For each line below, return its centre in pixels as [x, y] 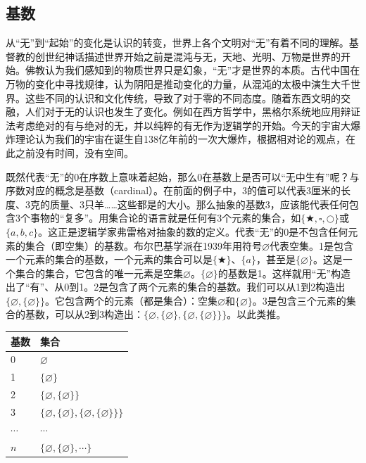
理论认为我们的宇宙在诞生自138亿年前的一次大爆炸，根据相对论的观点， [180, 139]
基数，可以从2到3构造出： [84, 314]
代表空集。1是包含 [311, 245]
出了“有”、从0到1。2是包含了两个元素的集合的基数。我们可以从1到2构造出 [176, 287]
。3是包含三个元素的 [299, 300]
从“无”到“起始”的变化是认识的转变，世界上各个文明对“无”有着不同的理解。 [177, 43]
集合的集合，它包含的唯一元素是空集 [99, 273]
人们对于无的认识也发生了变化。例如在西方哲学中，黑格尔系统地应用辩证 [193, 112]
